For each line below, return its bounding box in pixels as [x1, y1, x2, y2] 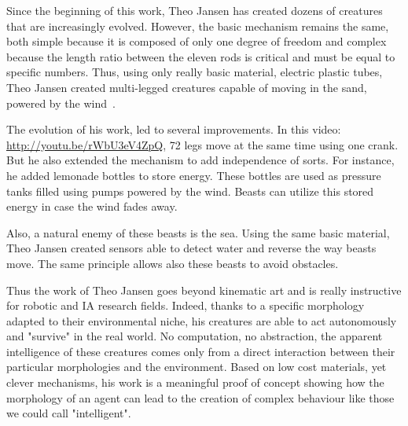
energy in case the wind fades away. [6, 198, 178, 215]
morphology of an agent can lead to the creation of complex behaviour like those [6, 389, 395, 406]
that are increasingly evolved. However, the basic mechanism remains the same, [6, 17, 389, 34]
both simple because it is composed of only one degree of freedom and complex [6, 33, 387, 50]
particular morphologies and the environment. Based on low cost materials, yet [6, 358, 387, 375]
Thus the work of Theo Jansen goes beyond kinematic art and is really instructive [6, 281, 402, 298]
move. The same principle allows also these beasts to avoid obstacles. [6, 255, 339, 271]
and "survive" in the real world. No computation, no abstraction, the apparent [6, 328, 383, 344]
